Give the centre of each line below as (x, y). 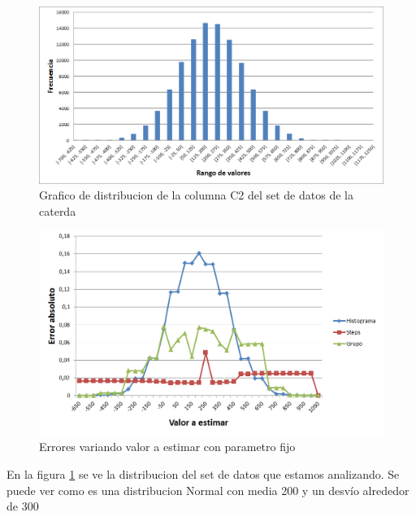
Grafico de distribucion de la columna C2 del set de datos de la (196, 195)
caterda (58, 210)
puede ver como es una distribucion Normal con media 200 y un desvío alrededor (208, 490)
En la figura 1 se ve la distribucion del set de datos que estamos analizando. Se (203, 473)
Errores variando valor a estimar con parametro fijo (167, 447)
